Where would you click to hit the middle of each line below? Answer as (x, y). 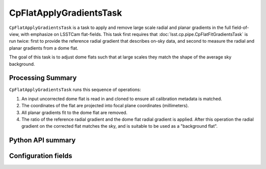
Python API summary (42, 140)
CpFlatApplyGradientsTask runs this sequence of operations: (75, 90)
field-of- (240, 28)
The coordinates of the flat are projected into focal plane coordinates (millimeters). (105, 106)
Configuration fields (41, 156)
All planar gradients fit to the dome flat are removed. (74, 113)
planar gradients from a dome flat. (44, 48)
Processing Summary (43, 78)
